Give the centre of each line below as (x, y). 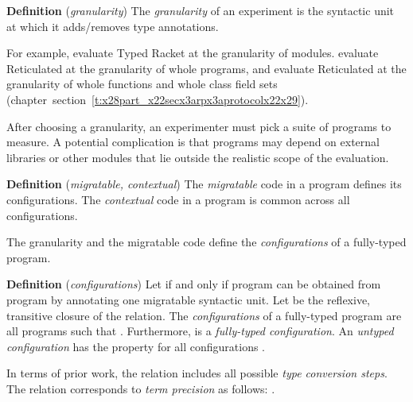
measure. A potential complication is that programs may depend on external (193, 142)
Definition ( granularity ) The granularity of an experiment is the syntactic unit (201, 10)
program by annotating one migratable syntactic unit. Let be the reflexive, (189, 299)
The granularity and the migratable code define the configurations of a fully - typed (206, 242)
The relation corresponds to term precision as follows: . (141, 388)
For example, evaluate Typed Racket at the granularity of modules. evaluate (193, 53)
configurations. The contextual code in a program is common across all (178, 199)
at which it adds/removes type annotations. (113, 26)
